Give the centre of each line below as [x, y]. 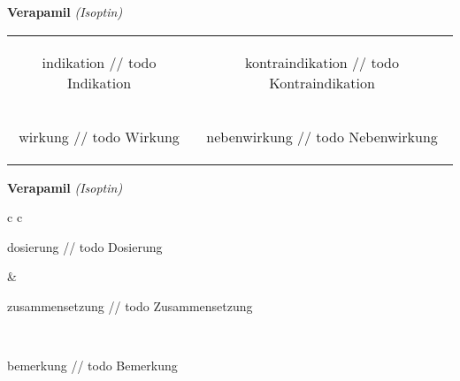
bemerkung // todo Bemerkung [92, 366]
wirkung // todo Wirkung [99, 136]
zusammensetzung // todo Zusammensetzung [130, 305]
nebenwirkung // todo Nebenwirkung [322, 136]
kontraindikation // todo [322, 62]
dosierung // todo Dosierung [85, 246]
